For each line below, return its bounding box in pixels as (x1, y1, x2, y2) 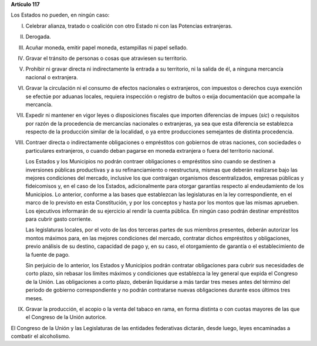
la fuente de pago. (25, 251, 70, 258)
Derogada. (25, 33, 51, 41)
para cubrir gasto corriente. (25, 215, 92, 223)
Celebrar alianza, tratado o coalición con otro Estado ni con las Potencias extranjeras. (25, 22, 233, 29)
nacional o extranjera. (25, 73, 79, 80)
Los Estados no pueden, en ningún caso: (11, 12, 110, 19)
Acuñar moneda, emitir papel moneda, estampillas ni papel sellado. (25, 44, 188, 51)
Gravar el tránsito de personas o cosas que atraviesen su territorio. (25, 55, 188, 62)
